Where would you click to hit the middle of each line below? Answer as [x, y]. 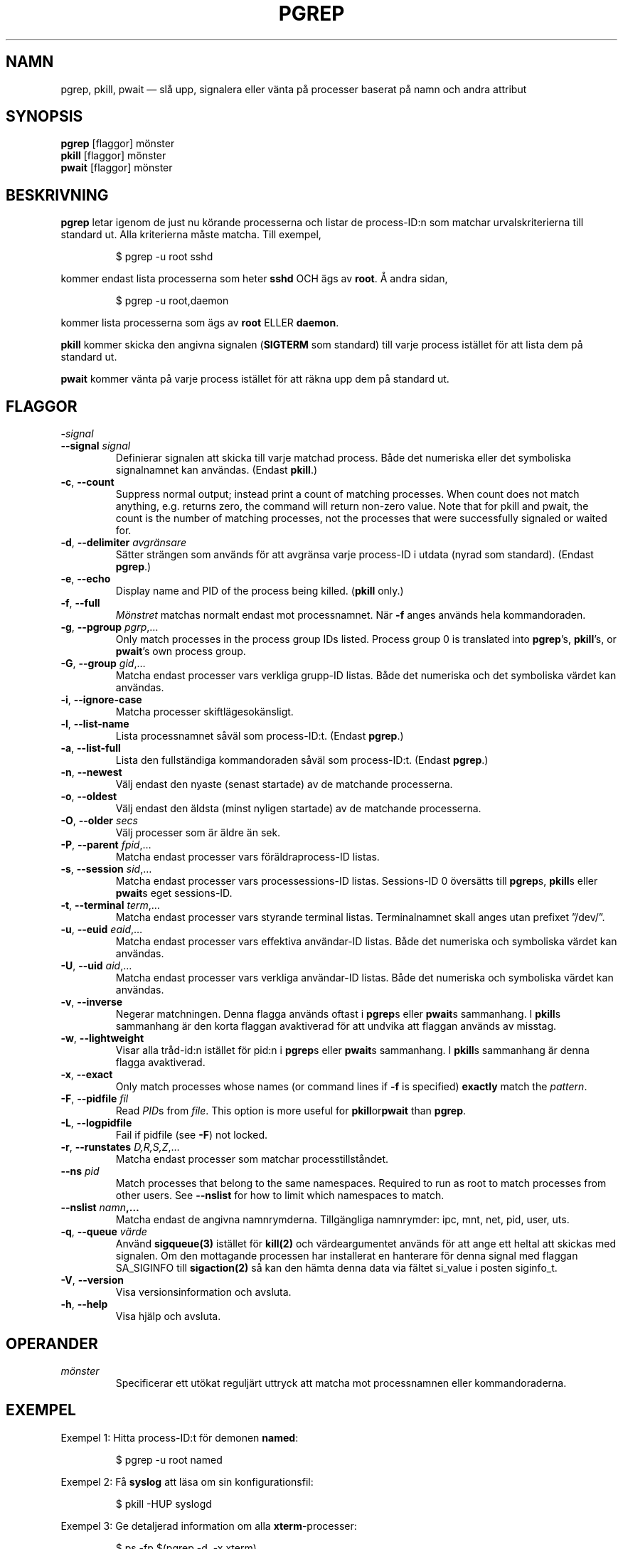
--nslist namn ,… [100, 1208]
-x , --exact [87, 1075]
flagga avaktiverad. [160, 1063]
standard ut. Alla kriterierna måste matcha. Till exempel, [191, 235]
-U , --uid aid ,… [96, 966]
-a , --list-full [91, 748]
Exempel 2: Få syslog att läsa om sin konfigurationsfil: [187, 1481]
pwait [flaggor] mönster [117, 168]
